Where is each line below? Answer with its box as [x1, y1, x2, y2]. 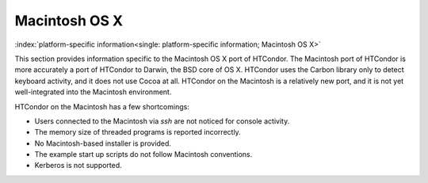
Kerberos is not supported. [34, 161, 122, 170]
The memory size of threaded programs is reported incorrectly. [34, 128, 241, 137]
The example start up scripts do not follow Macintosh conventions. [34, 150, 253, 159]
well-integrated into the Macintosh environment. [14, 87, 172, 97]
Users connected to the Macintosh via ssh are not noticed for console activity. [34, 116, 290, 126]
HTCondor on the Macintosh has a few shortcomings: [14, 101, 189, 111]
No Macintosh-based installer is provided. [34, 139, 172, 148]
